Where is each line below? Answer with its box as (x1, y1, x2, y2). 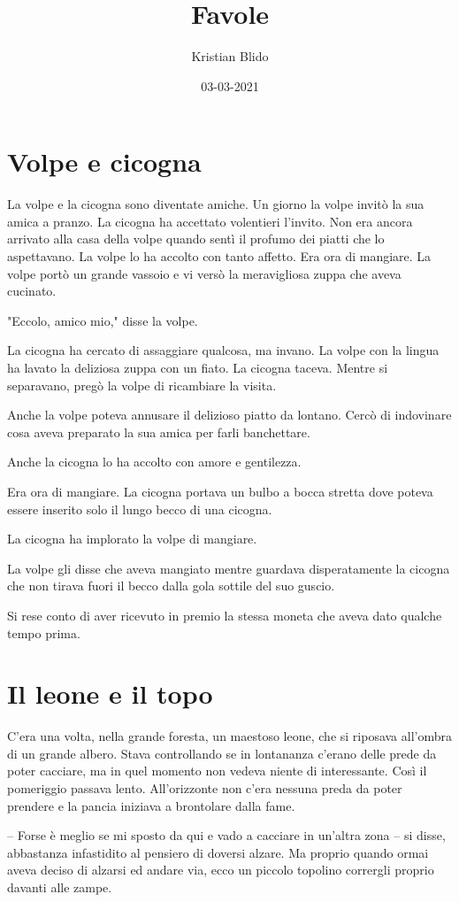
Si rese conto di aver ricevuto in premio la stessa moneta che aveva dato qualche (7, 605, 442, 624)
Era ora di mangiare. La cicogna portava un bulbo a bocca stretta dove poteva (7, 482, 433, 500)
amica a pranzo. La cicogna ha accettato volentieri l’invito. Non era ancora (7, 212, 413, 230)
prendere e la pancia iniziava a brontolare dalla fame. (7, 796, 295, 814)
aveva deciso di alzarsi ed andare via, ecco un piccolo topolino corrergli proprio (7, 860, 434, 879)
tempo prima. (7, 623, 80, 642)
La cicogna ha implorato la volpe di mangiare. (7, 529, 257, 548)
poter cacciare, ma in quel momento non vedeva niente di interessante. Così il (7, 761, 427, 780)
